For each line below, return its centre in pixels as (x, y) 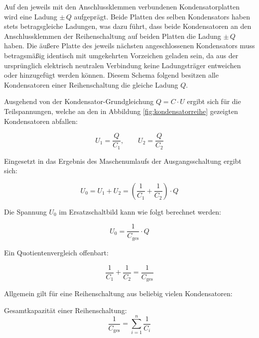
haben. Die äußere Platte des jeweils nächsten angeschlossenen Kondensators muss (129, 46)
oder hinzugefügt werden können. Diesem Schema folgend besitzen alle (111, 75)
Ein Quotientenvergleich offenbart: (56, 252)
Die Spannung (25, 211)
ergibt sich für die (214, 101)
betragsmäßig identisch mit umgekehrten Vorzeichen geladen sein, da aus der (121, 55)
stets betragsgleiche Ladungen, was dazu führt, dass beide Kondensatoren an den (128, 26)
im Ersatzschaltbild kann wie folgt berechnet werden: (140, 211)
